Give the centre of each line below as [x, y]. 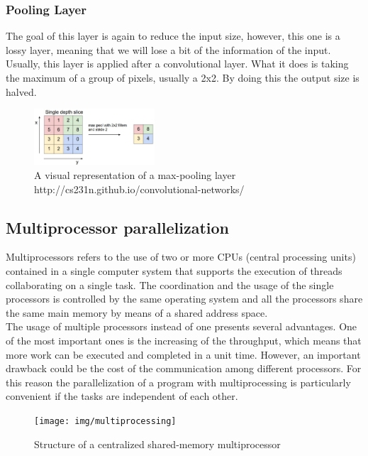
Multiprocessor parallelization [117, 227]
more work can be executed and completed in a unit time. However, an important [183, 354]
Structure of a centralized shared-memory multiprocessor [157, 444]
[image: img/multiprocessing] [105, 421]
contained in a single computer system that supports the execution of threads [174, 271]
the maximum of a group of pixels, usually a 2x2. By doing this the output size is [183, 77]
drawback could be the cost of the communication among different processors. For [184, 368]
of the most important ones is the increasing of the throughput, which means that [184, 341]
